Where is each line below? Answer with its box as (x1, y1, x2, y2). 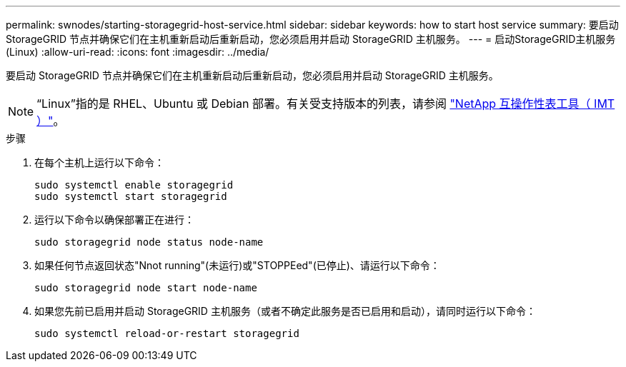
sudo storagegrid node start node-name (34, 282, 257, 293)
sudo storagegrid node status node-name (34, 236, 264, 248)
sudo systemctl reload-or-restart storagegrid (34, 328, 299, 339)
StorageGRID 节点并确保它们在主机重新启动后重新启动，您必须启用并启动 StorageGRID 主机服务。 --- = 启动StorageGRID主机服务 (6, 33, 616, 45)
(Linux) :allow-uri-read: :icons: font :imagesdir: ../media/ (6, 46, 269, 58)
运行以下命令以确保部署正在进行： (34, 213, 194, 226)
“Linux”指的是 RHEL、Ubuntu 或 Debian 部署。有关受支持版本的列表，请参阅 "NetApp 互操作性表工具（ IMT (36, 96, 615, 111)
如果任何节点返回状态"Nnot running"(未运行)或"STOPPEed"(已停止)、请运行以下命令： (34, 259, 440, 271)
